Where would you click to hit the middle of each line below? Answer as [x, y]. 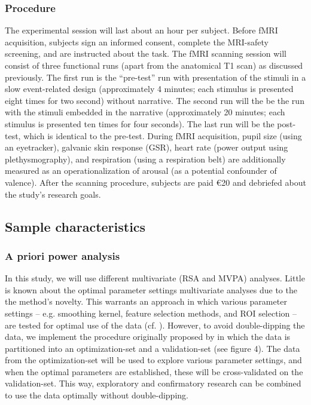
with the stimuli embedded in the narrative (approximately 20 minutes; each [145, 112]
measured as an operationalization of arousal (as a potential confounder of [141, 171]
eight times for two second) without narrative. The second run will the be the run [155, 100]
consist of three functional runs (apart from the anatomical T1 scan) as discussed [154, 65]
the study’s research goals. [53, 194]
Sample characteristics [75, 226]
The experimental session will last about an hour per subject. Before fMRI [141, 30]
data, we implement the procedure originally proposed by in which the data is [148, 337]
